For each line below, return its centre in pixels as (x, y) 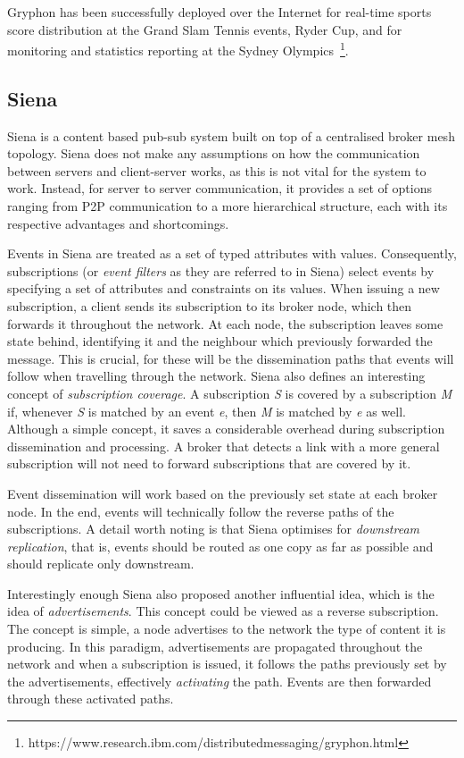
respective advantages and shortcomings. (118, 223)
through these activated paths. (91, 699)
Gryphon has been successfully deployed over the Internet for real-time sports (220, 12)
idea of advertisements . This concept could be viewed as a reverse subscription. (223, 611)
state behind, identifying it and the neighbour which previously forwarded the (220, 341)
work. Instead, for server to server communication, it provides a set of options (220, 188)
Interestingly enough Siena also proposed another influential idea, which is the (221, 593)
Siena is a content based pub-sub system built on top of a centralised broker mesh (231, 135)
